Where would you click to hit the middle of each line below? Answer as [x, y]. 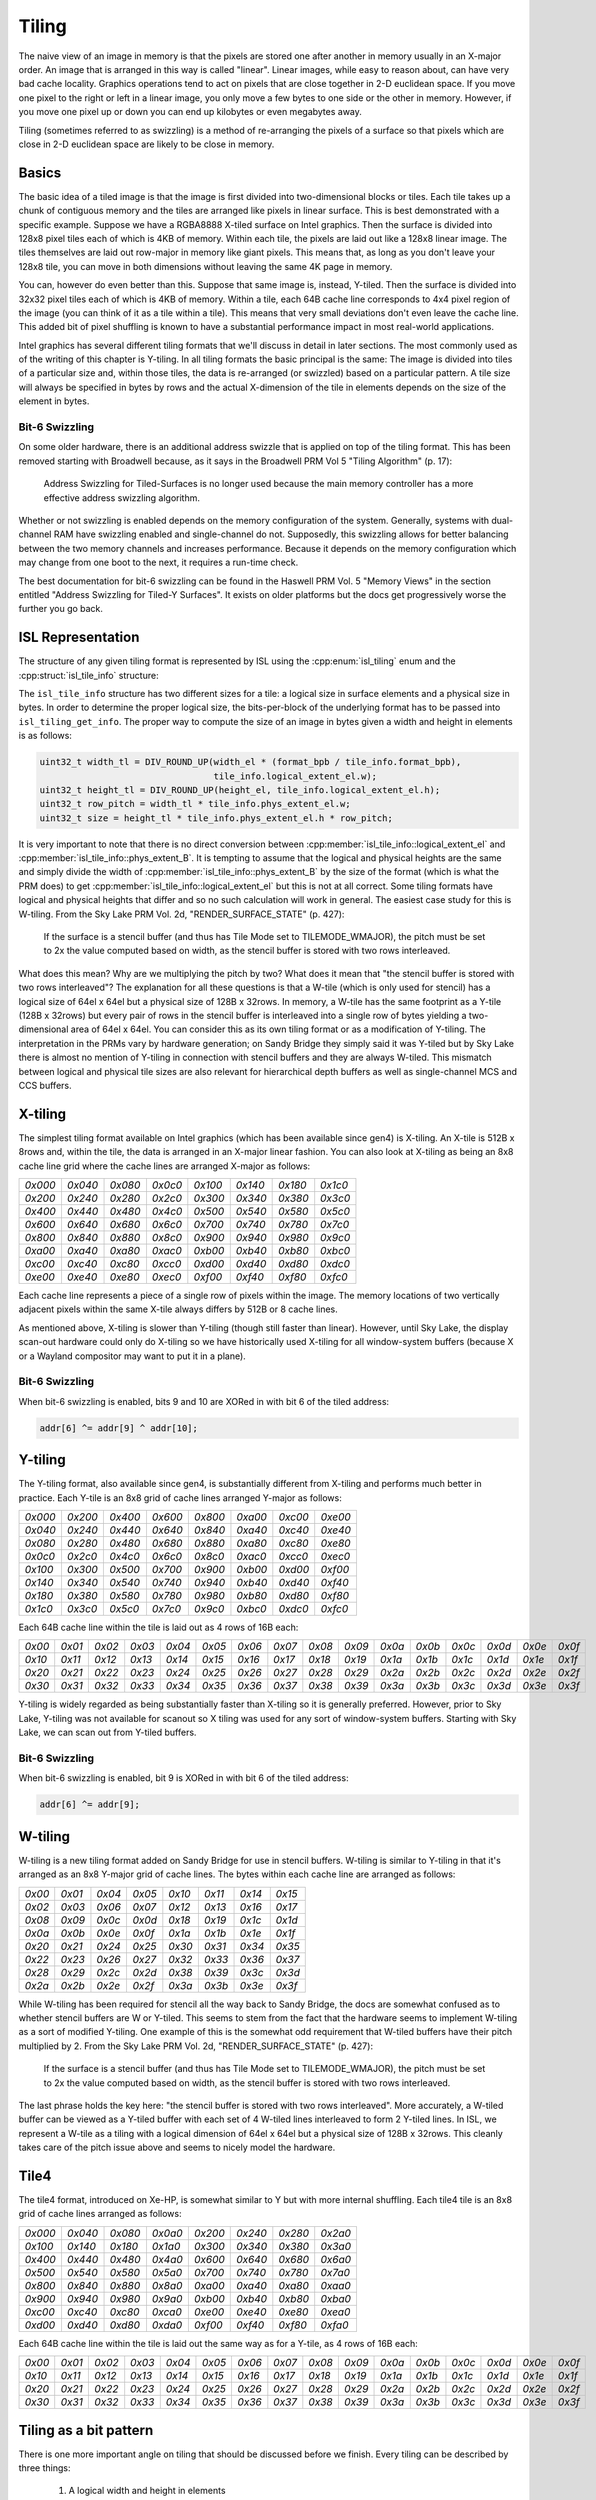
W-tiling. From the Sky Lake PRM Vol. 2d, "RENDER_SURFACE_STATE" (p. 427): [181, 914]
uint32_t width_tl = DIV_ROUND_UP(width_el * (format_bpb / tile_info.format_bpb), [250, 762]
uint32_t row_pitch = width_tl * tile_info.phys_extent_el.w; [195, 804]
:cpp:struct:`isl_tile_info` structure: [88, 675]
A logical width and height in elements [147, 2491]
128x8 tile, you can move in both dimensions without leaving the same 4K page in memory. [205, 266]
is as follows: [45, 736]
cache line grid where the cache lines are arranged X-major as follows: [164, 1166]
